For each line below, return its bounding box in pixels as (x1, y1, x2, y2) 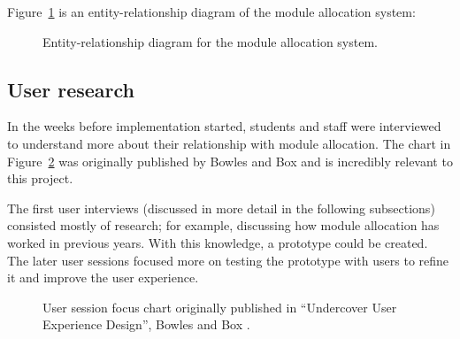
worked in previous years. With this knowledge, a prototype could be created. (7, 233, 428, 251)
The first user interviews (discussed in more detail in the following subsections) (7, 198, 435, 217)
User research (7, 75, 134, 103)
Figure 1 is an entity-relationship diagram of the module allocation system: (7, 3, 416, 20)
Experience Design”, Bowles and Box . (42, 315, 250, 334)
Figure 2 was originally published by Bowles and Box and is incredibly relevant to (7, 151, 453, 170)
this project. (7, 169, 73, 188)
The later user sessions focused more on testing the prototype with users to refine (7, 250, 449, 269)
